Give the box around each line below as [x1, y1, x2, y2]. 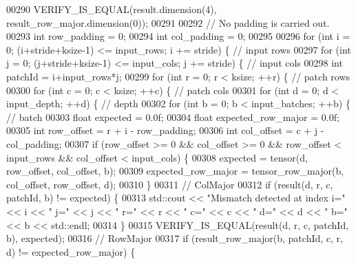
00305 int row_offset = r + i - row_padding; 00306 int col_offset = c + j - [6, 123, 324, 137]
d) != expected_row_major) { [6, 244, 136, 258]
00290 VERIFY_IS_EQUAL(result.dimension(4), [6, 2, 217, 16]
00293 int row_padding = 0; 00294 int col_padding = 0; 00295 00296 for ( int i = [6, 29, 350, 43]
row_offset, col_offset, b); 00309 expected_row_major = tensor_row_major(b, [6, 164, 344, 178]
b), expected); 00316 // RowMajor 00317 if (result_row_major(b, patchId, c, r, [6, 231, 343, 245]
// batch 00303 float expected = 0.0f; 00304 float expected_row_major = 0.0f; [6, 109, 339, 124]
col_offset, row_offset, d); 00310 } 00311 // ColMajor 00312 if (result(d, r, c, [6, 177, 333, 191]
